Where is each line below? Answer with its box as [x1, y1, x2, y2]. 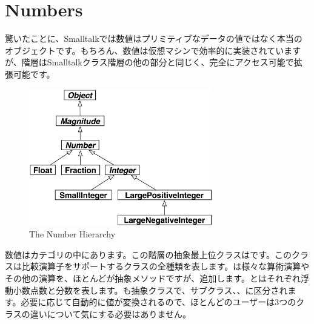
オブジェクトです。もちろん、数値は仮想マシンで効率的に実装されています [5, 44, 301, 56]
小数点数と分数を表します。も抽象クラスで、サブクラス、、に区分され [13, 283, 288, 296]
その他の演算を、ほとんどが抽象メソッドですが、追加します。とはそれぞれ [5, 271, 301, 284]
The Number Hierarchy [29, 228, 116, 240]
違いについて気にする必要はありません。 [30, 307, 192, 320]
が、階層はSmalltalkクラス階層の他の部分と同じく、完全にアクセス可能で [5, 56, 294, 68]
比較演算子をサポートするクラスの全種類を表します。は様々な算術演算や [21, 260, 310, 273]
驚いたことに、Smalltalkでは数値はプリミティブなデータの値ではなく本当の [5, 32, 302, 45]
